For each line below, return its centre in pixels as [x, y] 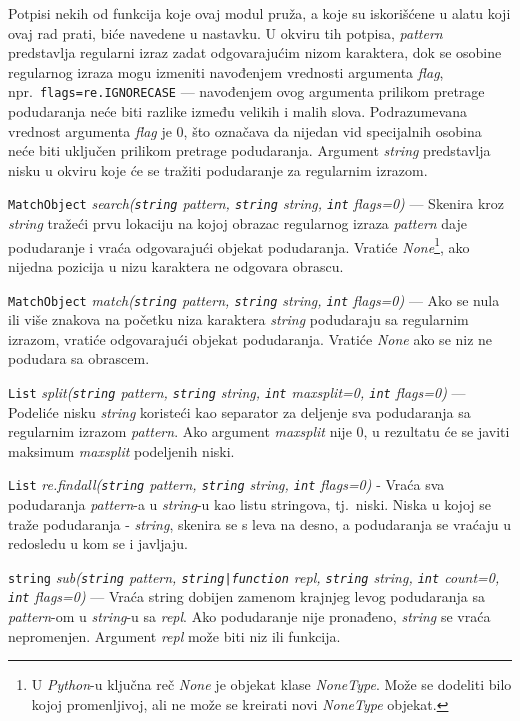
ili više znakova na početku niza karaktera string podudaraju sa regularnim [238, 319]
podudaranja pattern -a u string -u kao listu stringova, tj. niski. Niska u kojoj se [249, 504]
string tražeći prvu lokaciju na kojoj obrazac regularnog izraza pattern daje [237, 223]
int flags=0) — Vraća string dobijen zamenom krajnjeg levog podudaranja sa [247, 596]
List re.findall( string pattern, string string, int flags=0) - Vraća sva [226, 484]
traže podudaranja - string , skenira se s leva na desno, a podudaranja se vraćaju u [259, 523]
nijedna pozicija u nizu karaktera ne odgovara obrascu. [176, 265]
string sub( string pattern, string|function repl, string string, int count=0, [254, 576]
